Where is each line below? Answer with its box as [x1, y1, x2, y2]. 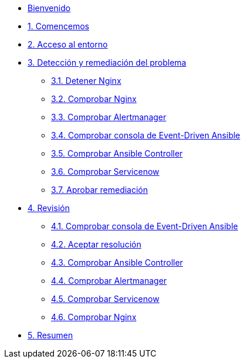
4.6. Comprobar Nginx [51, 312, 137, 322]
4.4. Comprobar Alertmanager [51, 276, 167, 286]
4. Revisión [28, 203, 70, 213]
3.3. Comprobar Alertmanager [51, 112, 166, 122]
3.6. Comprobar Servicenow [51, 167, 159, 177]
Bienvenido [28, 3, 71, 13]
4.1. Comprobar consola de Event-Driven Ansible [51, 221, 238, 231]
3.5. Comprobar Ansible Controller [51, 148, 183, 158]
